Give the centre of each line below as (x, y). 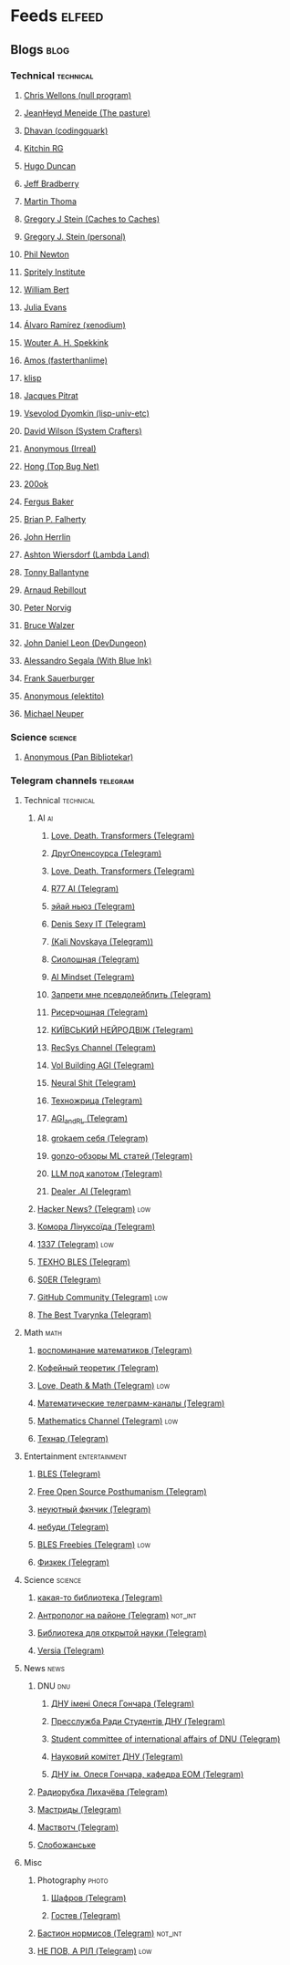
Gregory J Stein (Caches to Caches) (92, 219)
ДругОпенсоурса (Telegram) (106, 853)
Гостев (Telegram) (86, 1916)
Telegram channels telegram (72, 781)
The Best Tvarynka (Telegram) (94, 1315)
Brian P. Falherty (55, 519)
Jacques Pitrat (51, 395)
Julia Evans (45, 307)
